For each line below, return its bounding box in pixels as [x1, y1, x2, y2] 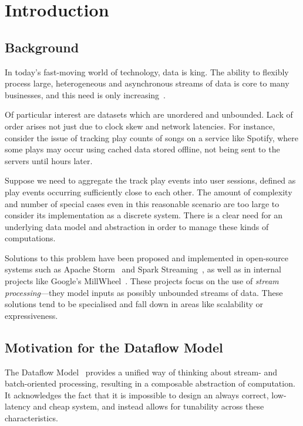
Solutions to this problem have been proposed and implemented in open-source [5, 251, 289, 264]
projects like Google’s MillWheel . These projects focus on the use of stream [5, 275, 279, 287]
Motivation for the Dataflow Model [5, 338, 223, 356]
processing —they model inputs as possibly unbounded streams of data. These [5, 286, 283, 298]
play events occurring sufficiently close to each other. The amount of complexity [5, 185, 292, 198]
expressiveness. [5, 309, 58, 321]
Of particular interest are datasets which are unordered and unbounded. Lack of [5, 108, 293, 121]
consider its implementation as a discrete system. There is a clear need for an [5, 209, 283, 221]
